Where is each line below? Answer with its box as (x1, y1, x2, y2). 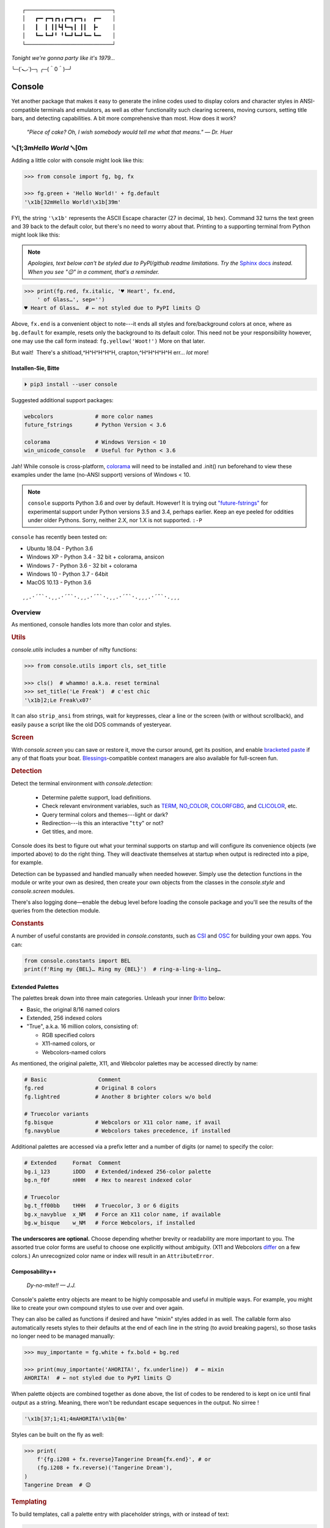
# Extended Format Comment (24, 1159, 122, 1167)
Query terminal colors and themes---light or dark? (42, 810, 168, 818)
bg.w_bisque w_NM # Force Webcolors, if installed (24, 1219, 196, 1226)
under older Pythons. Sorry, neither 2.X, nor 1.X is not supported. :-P (28, 516, 202, 524)
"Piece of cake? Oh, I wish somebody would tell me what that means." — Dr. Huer (26, 128, 233, 136)
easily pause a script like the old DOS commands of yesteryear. (11, 721, 172, 728)
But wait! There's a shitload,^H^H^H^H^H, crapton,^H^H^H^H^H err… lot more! (11, 348, 209, 356)
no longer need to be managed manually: (11, 1332, 115, 1340)
